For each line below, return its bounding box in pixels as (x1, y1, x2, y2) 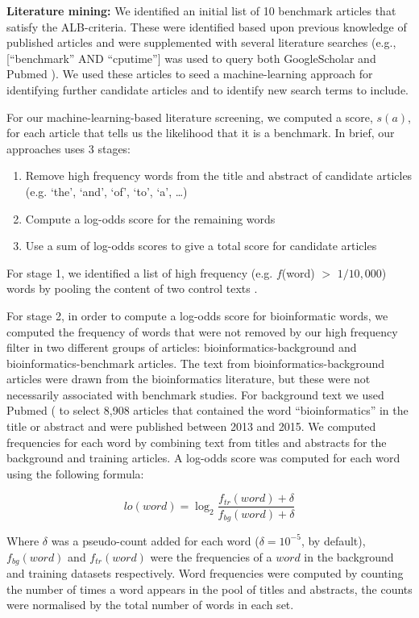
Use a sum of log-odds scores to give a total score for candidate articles (25, 237, 377, 254)
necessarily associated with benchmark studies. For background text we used (6, 386, 384, 403)
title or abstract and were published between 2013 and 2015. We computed (6, 418, 376, 435)
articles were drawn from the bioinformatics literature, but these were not (6, 370, 371, 387)
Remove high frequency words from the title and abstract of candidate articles (25, 167, 413, 184)
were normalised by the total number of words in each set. (6, 596, 294, 613)
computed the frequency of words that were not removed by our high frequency (6, 323, 398, 340)
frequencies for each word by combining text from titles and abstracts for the (6, 433, 387, 450)
